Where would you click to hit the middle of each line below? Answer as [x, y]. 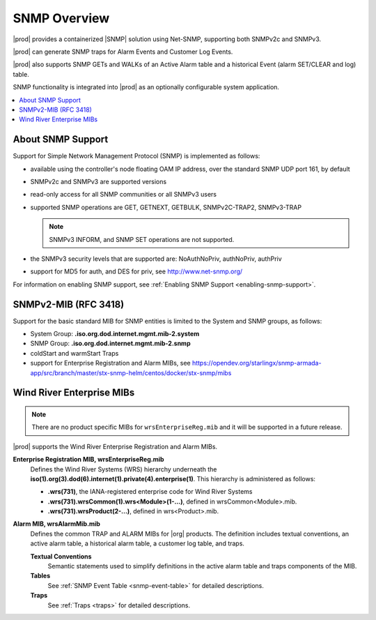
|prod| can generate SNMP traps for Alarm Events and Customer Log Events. [123, 52]
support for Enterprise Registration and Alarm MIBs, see [110, 363]
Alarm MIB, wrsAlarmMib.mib [57, 524]
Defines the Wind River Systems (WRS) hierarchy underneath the [124, 469]
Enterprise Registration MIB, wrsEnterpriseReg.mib [88, 460]
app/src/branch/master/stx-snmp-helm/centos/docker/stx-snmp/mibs [131, 372]
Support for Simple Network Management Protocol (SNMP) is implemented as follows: [136, 156]
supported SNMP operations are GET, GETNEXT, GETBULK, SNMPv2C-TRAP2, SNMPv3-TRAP [166, 207]
